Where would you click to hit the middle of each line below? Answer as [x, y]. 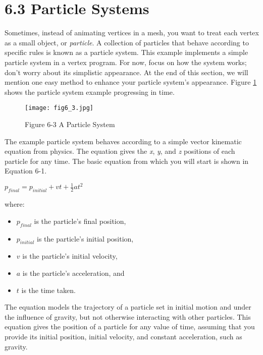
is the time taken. [48, 290]
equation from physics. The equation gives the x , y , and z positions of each [120, 151]
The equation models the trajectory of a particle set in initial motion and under [128, 307]
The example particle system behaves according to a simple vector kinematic [123, 141]
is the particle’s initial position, [85, 238]
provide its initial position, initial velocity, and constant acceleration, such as [123, 336]
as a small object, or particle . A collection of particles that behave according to [127, 42]
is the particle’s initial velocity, [70, 256]
